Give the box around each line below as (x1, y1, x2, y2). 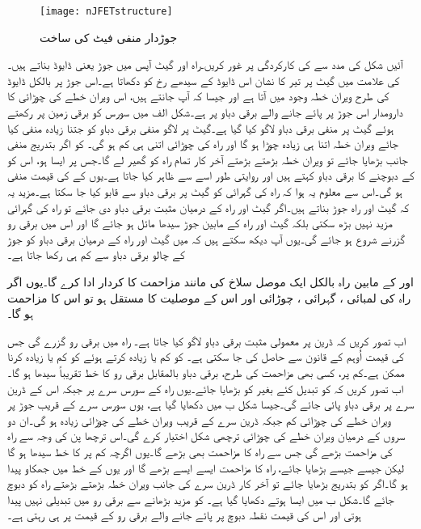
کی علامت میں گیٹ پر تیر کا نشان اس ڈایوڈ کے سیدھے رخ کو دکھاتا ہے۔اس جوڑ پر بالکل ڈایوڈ (7, 71, 400, 88)
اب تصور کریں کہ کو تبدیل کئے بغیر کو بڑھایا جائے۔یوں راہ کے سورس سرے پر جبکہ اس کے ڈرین (7, 379, 404, 396)
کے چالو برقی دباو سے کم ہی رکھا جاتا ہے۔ (7, 246, 185, 263)
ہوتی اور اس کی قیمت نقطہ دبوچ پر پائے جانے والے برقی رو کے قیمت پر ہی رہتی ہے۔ (7, 506, 361, 523)
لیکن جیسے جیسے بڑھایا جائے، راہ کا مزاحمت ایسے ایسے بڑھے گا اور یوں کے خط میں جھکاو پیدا (7, 459, 404, 476)
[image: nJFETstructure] (40, 6, 173, 17)
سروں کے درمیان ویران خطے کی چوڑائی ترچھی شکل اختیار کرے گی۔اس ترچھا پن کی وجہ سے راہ (7, 427, 406, 444)
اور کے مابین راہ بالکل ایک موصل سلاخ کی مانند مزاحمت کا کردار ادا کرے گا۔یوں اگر (7, 273, 414, 290)
